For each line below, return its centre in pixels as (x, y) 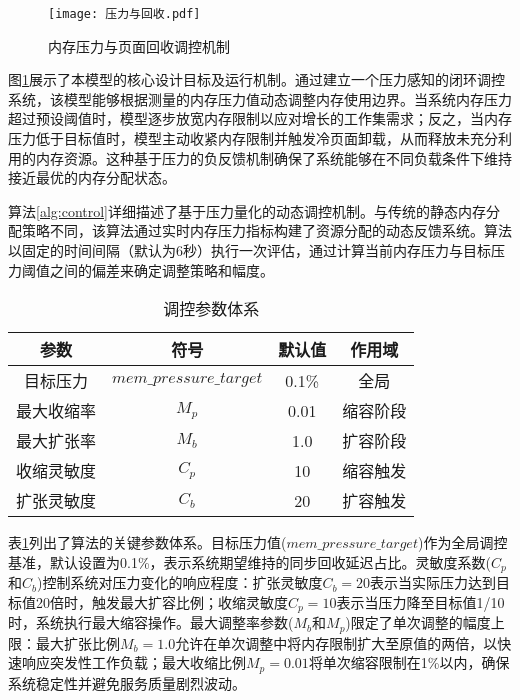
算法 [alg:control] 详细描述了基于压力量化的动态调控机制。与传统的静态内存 (247, 210)
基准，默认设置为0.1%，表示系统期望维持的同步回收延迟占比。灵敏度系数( (249, 561)
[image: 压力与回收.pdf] (124, 14)
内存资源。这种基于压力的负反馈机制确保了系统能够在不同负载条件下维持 (273, 157)
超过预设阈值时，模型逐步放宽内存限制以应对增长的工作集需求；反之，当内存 (260, 118)
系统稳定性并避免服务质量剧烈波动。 (127, 682)
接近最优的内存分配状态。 (92, 177)
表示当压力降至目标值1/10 (420, 601)
